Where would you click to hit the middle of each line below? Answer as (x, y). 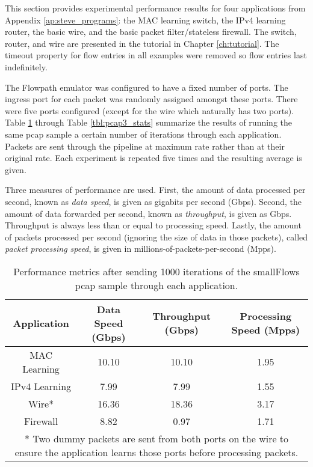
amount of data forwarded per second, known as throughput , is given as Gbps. (148, 213)
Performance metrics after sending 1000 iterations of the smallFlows (156, 271)
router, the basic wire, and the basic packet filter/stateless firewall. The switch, (151, 32)
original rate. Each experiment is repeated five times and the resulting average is (153, 158)
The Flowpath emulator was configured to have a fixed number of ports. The (147, 87)
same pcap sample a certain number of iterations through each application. (143, 134)
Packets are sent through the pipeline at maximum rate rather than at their (145, 146)
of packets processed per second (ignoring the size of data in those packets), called (156, 237)
